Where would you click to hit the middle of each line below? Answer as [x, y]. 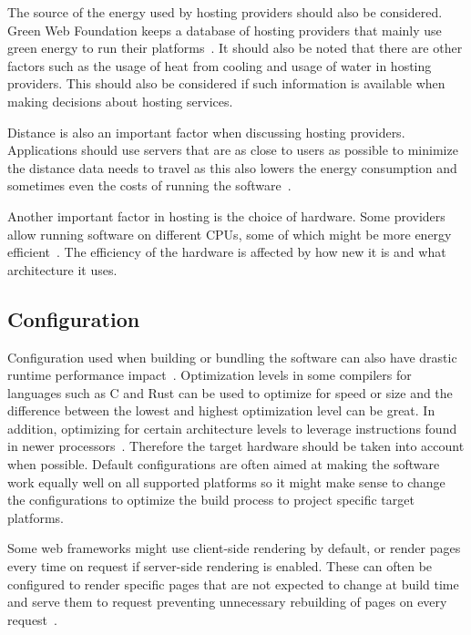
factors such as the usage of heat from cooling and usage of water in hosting [220, 65]
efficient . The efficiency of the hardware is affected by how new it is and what [227, 252]
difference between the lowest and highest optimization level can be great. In [221, 410]
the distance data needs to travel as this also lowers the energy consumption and [232, 167]
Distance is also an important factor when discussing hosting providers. [206, 132]
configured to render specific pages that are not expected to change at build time [233, 584]
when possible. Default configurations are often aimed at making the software [224, 464]
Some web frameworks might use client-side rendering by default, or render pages [234, 548]
